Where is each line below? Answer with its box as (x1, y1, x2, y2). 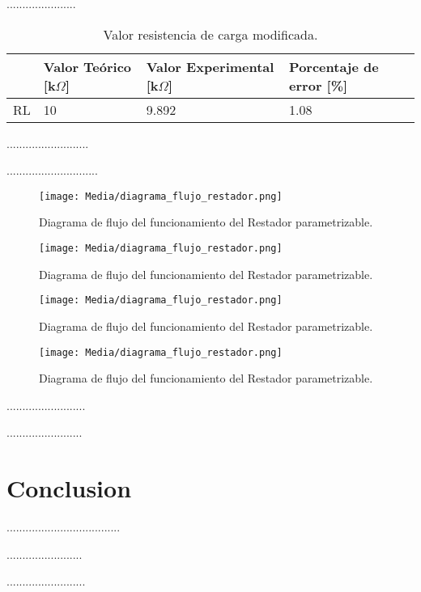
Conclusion (6, 471, 132, 505)
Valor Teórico (43, 57, 132, 76)
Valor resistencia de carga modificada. (103, 24, 318, 44)
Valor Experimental (146, 57, 274, 76)
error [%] (289, 75, 348, 95)
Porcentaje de (289, 57, 379, 76)
